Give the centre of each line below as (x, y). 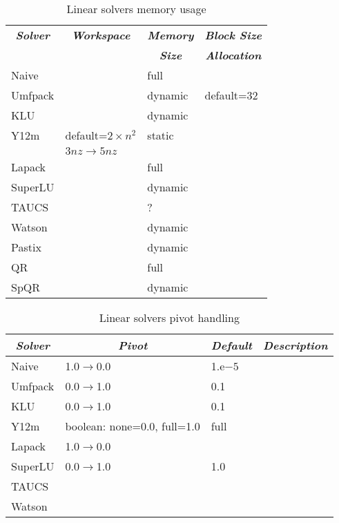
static (161, 135)
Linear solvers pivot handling (169, 317)
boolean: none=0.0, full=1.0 (133, 426)
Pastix (26, 247)
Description (295, 345)
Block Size (233, 35)
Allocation (233, 55)
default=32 (231, 95)
